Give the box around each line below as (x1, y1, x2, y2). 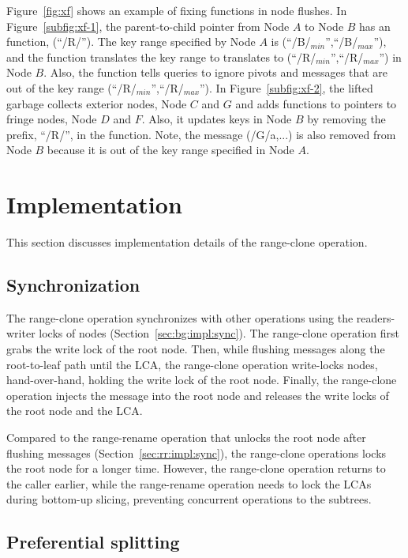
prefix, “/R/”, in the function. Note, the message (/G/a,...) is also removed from (6, 126, 396, 142)
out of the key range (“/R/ (6, 79, 137, 96)
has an (359, 17, 391, 34)
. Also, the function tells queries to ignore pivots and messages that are (43, 64, 387, 81)
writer (6, 325, 36, 341)
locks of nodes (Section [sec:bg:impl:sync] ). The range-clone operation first (39, 325, 399, 341)
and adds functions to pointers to (235, 95, 397, 111)
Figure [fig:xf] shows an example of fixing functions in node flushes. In (6, 2, 347, 18)
